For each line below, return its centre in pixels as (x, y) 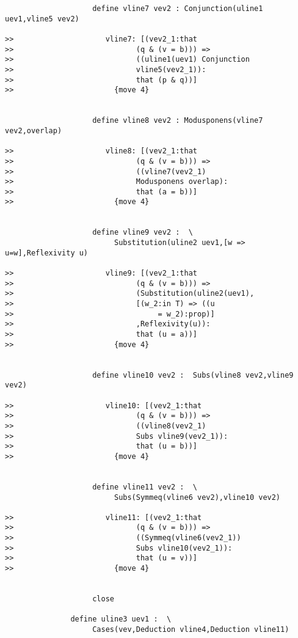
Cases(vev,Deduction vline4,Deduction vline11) (191, 630)
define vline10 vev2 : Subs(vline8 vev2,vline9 (193, 375)
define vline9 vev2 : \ (143, 233)
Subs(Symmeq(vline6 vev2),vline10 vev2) (197, 497)
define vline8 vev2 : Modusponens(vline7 (178, 121)
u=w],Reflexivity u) (47, 253)
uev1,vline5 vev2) (42, 19)
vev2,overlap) (34, 130)
